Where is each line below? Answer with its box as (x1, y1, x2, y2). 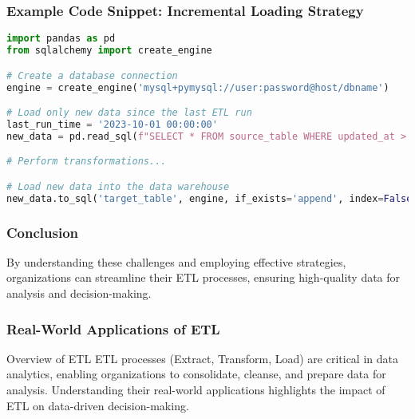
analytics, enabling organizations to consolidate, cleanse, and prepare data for (6, 366, 386, 382)
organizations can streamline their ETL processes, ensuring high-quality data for (6, 269, 401, 286)
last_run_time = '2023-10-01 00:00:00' (6, 118, 218, 130)
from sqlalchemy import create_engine (6, 45, 212, 57)
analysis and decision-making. (6, 285, 152, 301)
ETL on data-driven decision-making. (6, 397, 189, 413)
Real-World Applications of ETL (6, 318, 220, 338)
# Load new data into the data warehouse (6, 180, 230, 192)
